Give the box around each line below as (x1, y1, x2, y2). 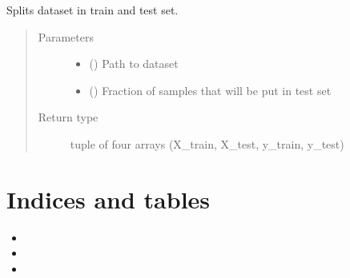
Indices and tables (6, 182, 211, 215)
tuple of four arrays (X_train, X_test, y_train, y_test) (70, 135, 344, 152)
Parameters (38, 28, 94, 45)
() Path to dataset (89, 55, 179, 72)
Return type (38, 109, 99, 125)
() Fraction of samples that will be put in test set (89, 81, 332, 98)
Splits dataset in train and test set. (6, 2, 179, 18)
